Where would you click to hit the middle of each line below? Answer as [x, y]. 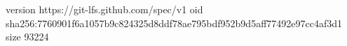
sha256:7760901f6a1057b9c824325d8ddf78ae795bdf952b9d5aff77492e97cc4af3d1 [174, 23]
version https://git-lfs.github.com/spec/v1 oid [104, 9]
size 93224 [27, 37]
